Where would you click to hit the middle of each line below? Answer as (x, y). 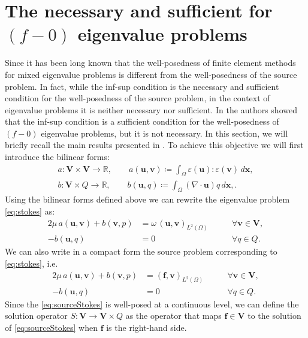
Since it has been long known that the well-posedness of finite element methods (150, 63)
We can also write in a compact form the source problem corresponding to (141, 251)
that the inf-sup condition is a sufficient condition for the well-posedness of (142, 121)
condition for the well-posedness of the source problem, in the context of (138, 98)
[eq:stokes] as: (30, 211)
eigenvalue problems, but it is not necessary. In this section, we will (164, 133)
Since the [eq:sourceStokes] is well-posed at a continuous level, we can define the (152, 304)
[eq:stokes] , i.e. (31, 263)
